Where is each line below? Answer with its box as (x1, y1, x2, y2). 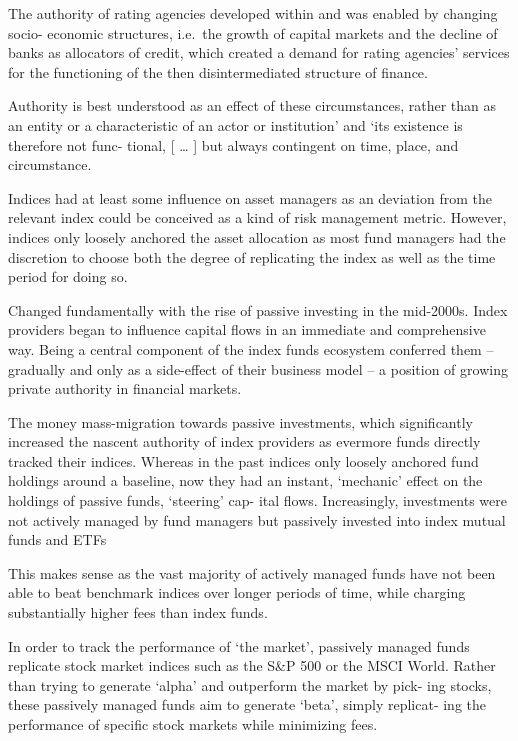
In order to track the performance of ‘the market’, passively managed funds (8, 635, 470, 656)
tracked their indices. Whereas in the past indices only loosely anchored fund (8, 450, 479, 471)
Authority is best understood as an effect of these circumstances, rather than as (8, 95, 497, 116)
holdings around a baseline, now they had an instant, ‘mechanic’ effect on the (8, 470, 483, 491)
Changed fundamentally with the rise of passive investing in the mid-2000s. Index (8, 299, 508, 320)
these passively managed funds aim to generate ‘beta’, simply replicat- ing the (8, 694, 487, 715)
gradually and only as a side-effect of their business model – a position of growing (8, 358, 508, 379)
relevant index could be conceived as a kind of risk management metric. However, (8, 207, 507, 228)
